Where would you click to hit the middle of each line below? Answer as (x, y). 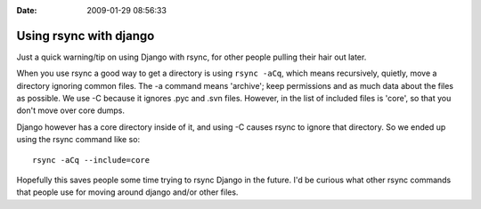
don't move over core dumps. (70, 110)
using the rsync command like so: (78, 140)
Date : (27, 10)
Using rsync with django (86, 36)
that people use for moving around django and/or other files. (127, 192)
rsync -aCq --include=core (91, 160)
